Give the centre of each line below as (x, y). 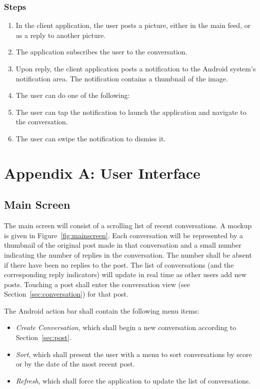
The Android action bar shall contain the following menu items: (102, 310)
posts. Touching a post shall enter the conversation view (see (97, 284)
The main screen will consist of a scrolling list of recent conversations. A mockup (128, 225)
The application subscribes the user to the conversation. (101, 52)
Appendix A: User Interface (102, 173)
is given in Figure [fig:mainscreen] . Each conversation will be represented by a (124, 235)
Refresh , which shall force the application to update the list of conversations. (133, 380)
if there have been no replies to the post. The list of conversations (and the (119, 264)
